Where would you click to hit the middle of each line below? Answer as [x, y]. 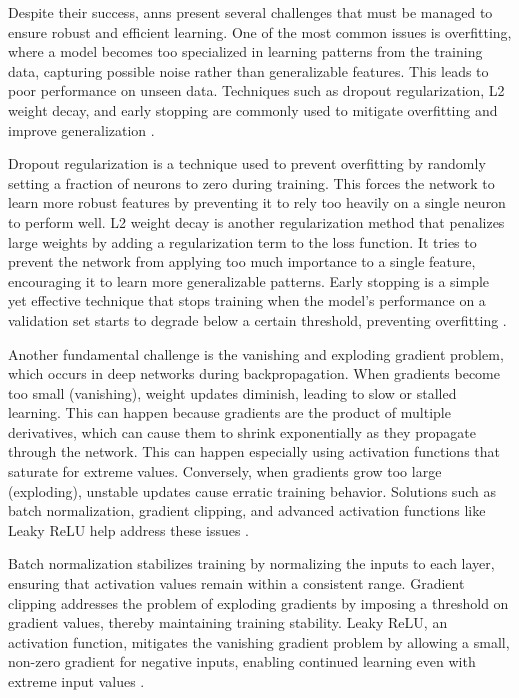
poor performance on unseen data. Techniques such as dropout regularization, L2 [256, 90]
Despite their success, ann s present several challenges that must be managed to [250, 12]
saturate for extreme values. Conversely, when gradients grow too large [225, 471]
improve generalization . [81, 129]
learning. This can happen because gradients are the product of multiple [229, 412]
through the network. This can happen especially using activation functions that [254, 451]
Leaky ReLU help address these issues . [128, 529]
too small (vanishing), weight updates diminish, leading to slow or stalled [232, 392]
